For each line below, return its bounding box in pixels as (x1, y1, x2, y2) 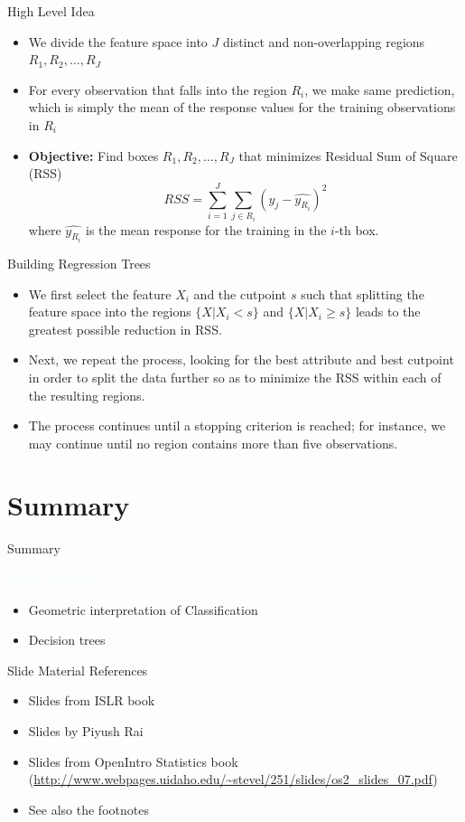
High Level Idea (7, 2, 95, 20)
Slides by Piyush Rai (28, 721, 144, 740)
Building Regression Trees (7, 253, 151, 272)
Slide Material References (7, 660, 148, 679)
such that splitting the (301, 284, 424, 303)
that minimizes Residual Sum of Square (238, 146, 458, 165)
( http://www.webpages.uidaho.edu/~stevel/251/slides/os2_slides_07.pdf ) (28, 770, 438, 789)
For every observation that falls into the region (28, 80, 287, 99)
